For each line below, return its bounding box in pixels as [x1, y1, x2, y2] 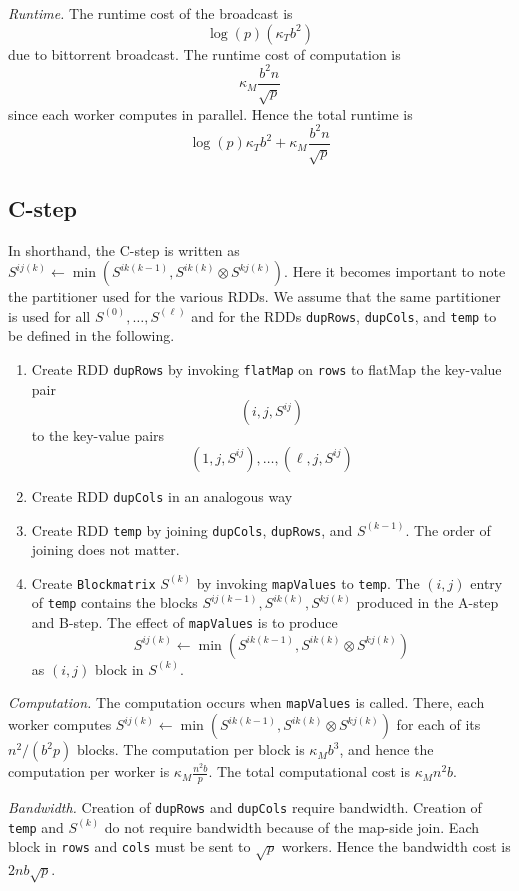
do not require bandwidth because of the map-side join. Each [104, 816, 479, 837]
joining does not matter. [31, 539, 180, 560]
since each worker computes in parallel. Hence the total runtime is [8, 103, 413, 124]
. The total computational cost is [208, 761, 410, 782]
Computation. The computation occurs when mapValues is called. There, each [8, 692, 485, 713]
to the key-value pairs [31, 425, 165, 446]
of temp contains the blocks [31, 592, 198, 613]
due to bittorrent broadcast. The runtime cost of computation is [8, 43, 401, 64]
